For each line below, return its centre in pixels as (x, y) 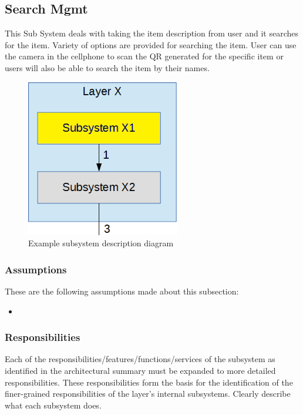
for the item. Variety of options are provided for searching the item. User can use (151, 44)
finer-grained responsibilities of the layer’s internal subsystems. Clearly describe (148, 394)
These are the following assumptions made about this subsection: (122, 291)
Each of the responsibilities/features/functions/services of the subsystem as (140, 359)
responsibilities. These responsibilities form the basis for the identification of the (149, 382)
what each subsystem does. (53, 405)
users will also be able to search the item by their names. (107, 67)
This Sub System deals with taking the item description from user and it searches (152, 33)
